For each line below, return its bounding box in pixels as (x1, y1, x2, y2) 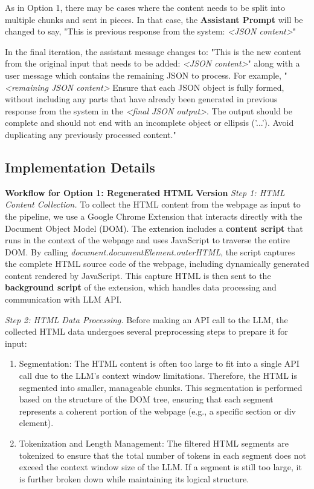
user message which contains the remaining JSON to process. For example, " (5, 68, 287, 81)
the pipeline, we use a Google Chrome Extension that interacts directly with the (5, 209, 303, 222)
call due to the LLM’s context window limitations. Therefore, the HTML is (19, 369, 297, 382)
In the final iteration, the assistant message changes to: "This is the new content (5, 45, 301, 57)
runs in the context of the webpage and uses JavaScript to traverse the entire (5, 234, 290, 246)
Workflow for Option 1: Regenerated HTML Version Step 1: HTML (5, 186, 285, 199)
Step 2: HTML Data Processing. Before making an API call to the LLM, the (5, 313, 288, 326)
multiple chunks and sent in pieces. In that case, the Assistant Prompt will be (5, 13, 303, 25)
